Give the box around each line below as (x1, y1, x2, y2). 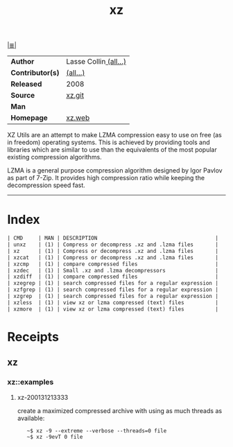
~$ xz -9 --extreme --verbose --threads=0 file (26, 427, 167, 435)
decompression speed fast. (7, 181, 85, 189)
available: (17, 414, 45, 422)
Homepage (10, 113, 49, 123)
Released (10, 79, 42, 89)
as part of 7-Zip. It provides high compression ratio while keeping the (7, 174, 205, 182)
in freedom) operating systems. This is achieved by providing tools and (7, 138, 210, 147)
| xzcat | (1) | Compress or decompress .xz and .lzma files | (7, 254, 218, 261)
